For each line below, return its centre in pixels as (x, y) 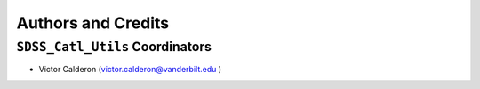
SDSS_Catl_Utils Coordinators (114, 47)
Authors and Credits (93, 23)
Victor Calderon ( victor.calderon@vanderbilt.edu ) (130, 70)
